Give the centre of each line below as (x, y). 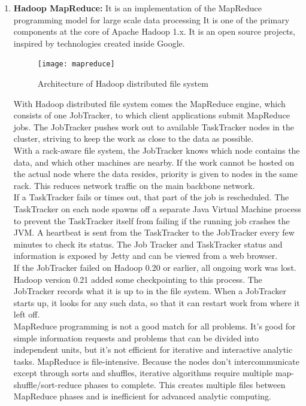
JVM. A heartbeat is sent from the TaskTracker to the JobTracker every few (154, 232)
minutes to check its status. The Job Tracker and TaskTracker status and (148, 244)
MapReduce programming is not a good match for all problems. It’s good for (154, 326)
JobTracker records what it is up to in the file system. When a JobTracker (150, 291)
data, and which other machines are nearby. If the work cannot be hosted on (154, 162)
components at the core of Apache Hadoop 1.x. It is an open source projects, (154, 31)
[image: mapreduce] (76, 64)
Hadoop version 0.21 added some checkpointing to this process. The (138, 279)
